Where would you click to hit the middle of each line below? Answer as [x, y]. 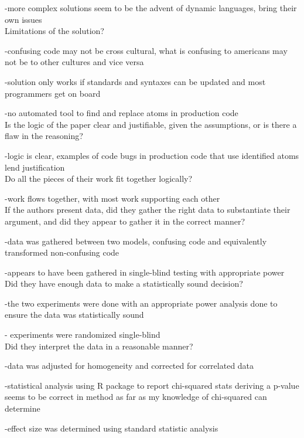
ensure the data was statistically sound [74, 315]
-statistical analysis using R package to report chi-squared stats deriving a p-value [152, 385]
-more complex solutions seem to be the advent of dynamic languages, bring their [151, 8]
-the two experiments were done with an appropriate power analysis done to [141, 303]
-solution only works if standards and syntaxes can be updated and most [135, 81]
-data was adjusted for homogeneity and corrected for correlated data [129, 366]
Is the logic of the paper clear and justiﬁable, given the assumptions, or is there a [151, 124]
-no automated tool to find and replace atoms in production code [122, 113]
